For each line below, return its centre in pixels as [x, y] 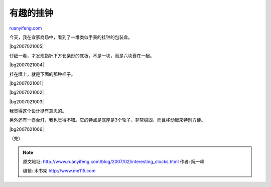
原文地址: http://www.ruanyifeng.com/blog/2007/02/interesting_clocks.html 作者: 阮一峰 [114, 162]
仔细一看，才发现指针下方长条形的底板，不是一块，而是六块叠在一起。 [82, 56]
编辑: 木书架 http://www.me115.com [59, 171]
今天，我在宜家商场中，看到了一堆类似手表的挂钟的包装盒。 [71, 37]
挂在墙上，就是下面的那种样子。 [42, 74]
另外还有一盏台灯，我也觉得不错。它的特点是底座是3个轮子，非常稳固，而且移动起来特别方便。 [107, 120]
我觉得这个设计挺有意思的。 [38, 111]
